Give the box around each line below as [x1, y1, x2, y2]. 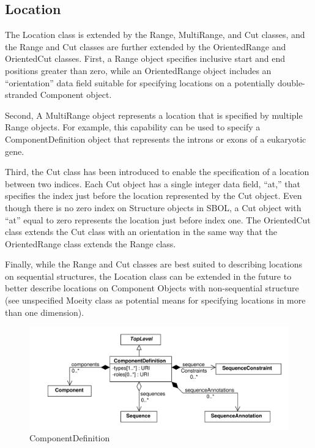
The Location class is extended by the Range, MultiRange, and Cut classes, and [5, 28, 305, 41]
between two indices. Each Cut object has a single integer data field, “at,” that [5, 177, 301, 190]
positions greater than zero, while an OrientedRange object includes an [5, 64, 272, 77]
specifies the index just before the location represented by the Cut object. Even [5, 189, 302, 202]
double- [277, 76, 305, 89]
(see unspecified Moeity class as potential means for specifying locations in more [5, 294, 306, 307]
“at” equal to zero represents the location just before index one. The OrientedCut [5, 213, 311, 226]
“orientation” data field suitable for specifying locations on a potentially [5, 76, 275, 89]
